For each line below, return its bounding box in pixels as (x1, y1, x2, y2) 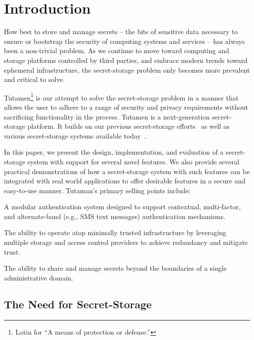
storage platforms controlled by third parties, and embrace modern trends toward (4, 55, 248, 65)
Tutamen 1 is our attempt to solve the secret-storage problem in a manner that (4, 91, 239, 102)
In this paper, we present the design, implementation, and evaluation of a (4, 147, 224, 157)
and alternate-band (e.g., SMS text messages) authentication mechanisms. (4, 211, 226, 221)
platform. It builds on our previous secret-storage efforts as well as (27, 121, 230, 131)
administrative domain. (4, 272, 73, 282)
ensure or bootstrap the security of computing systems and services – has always (4, 36, 245, 46)
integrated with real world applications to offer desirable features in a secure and (4, 176, 246, 186)
